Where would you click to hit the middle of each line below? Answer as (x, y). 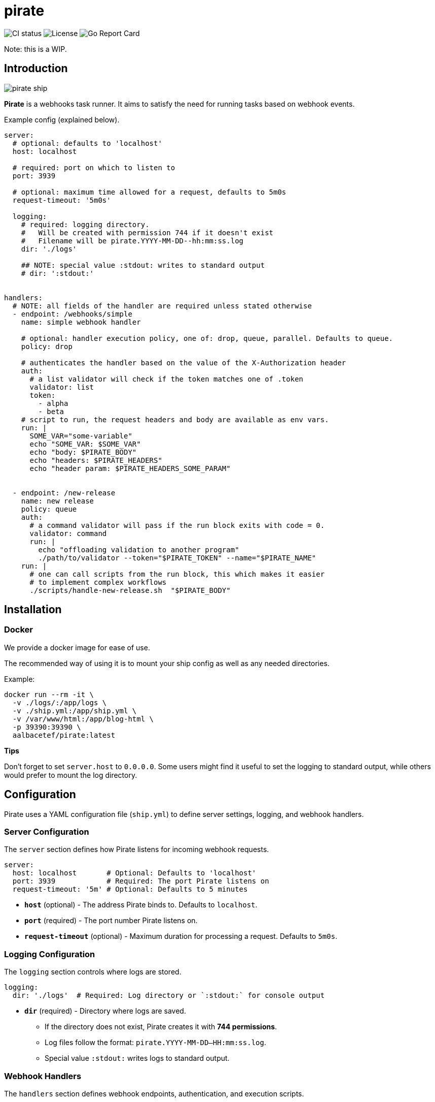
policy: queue (49, 509)
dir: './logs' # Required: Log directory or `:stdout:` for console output (169, 996)
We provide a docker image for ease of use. (77, 647)
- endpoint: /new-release (64, 493)
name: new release (58, 501)
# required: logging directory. (85, 224)
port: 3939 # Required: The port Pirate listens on (141, 881)
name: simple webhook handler (81, 322)
